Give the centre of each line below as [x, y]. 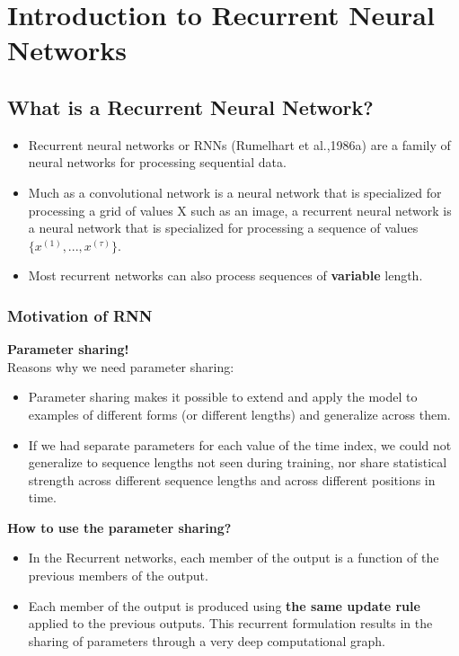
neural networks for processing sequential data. [157, 162]
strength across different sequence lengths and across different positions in [232, 479]
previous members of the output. [118, 576]
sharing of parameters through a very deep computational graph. [207, 640]
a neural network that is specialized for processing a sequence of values [223, 228]
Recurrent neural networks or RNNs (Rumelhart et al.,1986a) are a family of [239, 144]
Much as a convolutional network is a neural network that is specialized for [235, 192]
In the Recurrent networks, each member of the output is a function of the [234, 558]
